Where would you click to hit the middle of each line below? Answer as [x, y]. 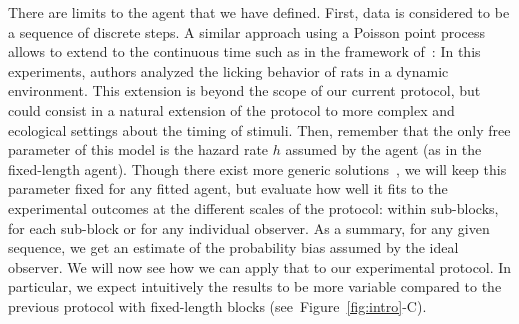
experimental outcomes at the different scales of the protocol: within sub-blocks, [253, 207]
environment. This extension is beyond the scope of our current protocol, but [244, 90]
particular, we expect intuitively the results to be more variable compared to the [255, 286]
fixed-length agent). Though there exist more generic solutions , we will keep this [257, 168]
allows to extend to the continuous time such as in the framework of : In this [244, 51]
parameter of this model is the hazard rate [138, 149]
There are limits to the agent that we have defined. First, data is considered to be [259, 12]
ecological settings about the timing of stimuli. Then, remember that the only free [259, 129]
